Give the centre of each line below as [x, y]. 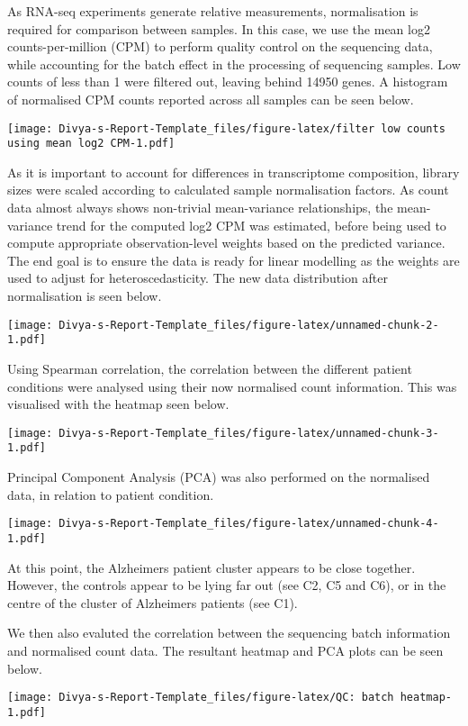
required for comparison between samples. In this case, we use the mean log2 [219, 28]
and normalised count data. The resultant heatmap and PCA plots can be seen [225, 650]
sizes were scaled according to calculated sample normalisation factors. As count [228, 190]
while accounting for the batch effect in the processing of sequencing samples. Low [234, 64]
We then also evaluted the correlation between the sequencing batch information [229, 633]
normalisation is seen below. [85, 296]
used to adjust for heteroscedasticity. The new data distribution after [198, 278]
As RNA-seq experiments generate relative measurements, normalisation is [213, 11]
